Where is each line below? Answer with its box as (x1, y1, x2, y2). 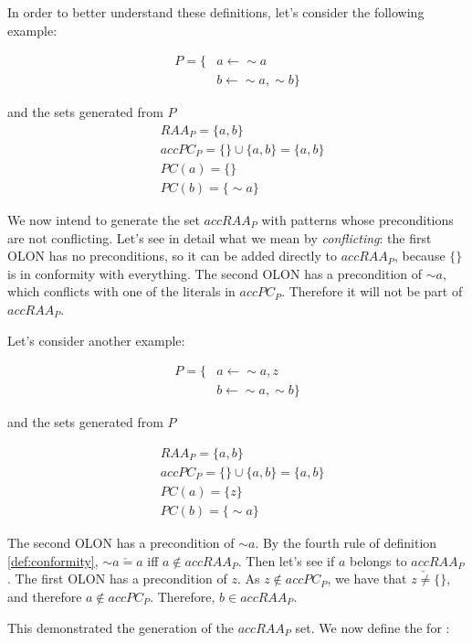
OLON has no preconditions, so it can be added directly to (7, 246, 338, 265)
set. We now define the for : (295, 617, 450, 637)
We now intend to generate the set (7, 209, 200, 229)
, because (393, 246, 446, 265)
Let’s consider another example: (7, 330, 185, 349)
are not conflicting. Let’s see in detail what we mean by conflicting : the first (7, 228, 432, 247)
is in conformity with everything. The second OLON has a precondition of (7, 263, 423, 283)
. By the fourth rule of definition (255, 532, 437, 552)
